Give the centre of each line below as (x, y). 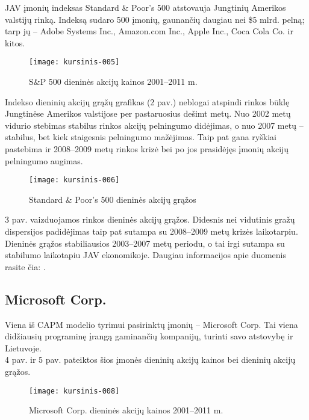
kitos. (15, 42)
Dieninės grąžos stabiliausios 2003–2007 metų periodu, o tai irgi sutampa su (145, 243)
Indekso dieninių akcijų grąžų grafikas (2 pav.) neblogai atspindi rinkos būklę (147, 101)
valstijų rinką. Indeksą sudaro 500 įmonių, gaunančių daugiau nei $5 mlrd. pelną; (155, 19)
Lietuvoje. (23, 347)
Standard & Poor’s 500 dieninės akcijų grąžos (113, 199)
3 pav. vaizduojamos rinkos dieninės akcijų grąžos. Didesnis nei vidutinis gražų (150, 219)
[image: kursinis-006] (74, 180)
